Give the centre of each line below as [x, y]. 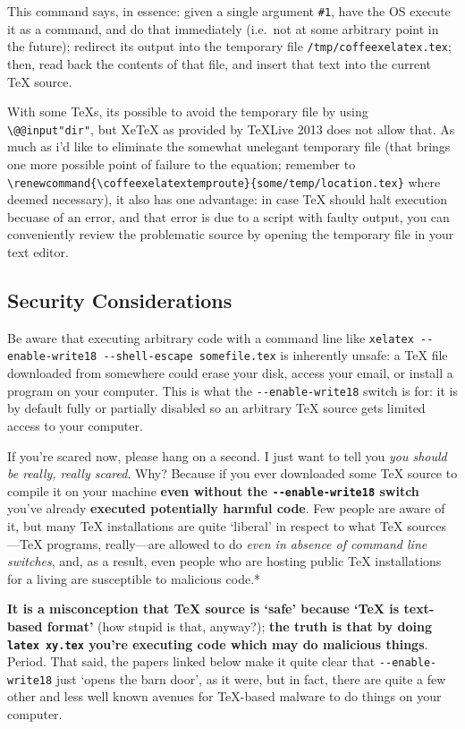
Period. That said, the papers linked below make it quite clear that [191, 661]
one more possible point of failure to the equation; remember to [182, 163]
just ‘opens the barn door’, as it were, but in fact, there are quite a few [251, 678]
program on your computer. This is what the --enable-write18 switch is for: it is [233, 390]
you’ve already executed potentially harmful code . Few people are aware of [226, 508]
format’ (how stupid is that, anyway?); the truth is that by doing [239, 626]
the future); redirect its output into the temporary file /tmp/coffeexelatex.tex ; [229, 46]
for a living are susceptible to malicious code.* [134, 578]
